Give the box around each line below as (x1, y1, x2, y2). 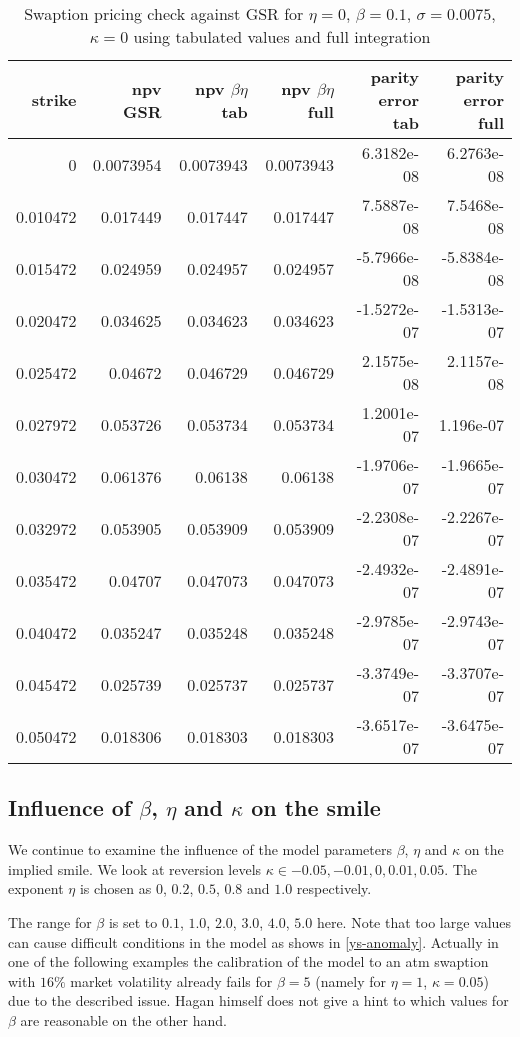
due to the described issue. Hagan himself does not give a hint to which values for (8, 990, 509, 1011)
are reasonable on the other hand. (20, 1009, 227, 1030)
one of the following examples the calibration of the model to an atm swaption (8, 951, 489, 972)
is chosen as (79, 878, 152, 899)
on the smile (251, 792, 381, 823)
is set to (108, 911, 158, 932)
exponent (8, 878, 64, 899)
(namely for (315, 970, 387, 991)
